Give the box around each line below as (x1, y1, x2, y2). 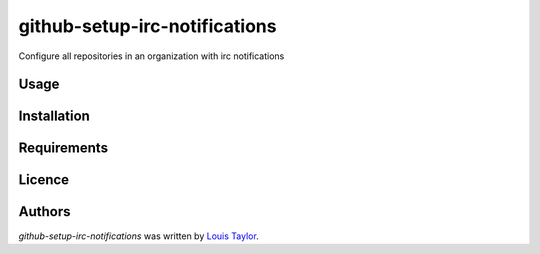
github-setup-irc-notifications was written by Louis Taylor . (18, 230, 259, 242)
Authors (18, 203, 71, 220)
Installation (18, 108, 90, 125)
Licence (18, 171, 70, 189)
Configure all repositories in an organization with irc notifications (18, 50, 285, 62)
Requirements (18, 140, 109, 157)
